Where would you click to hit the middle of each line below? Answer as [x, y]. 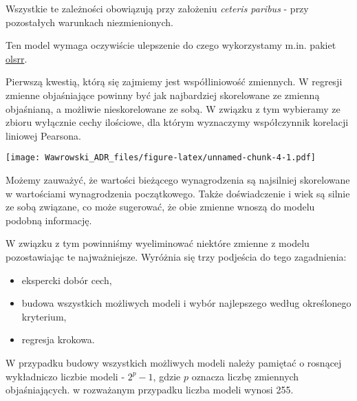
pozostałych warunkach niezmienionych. [89, 22]
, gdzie [167, 376]
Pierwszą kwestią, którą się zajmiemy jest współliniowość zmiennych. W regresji [174, 82]
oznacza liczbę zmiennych [245, 376]
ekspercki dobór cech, [67, 280]
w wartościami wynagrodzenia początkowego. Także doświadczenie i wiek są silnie [178, 193]
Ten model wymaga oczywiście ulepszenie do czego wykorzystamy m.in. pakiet [171, 45]
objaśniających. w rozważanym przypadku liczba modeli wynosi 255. [150, 390]
